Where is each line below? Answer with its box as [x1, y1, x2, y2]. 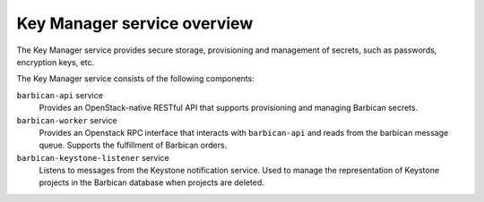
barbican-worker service [16, 114, 117, 125]
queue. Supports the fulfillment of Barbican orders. [39, 139, 228, 151]
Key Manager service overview [16, 13, 254, 33]
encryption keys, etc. [16, 56, 95, 67]
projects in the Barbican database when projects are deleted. [39, 177, 264, 188]
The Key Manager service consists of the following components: [16, 73, 255, 84]
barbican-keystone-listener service [16, 152, 169, 163]
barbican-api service [16, 89, 103, 100]
